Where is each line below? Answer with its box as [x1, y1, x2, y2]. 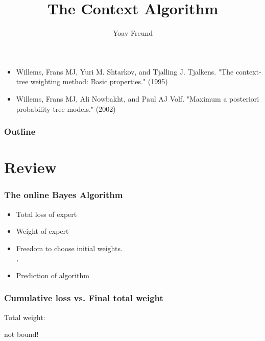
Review [4, 157, 57, 178]
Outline [4, 125, 36, 138]
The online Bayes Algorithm [4, 188, 123, 201]
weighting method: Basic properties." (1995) [30, 76, 168, 87]
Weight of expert [16, 226, 69, 236]
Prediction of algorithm [16, 270, 89, 280]
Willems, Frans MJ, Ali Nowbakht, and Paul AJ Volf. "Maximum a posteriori [16, 93, 259, 104]
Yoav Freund [112, 28, 153, 38]
